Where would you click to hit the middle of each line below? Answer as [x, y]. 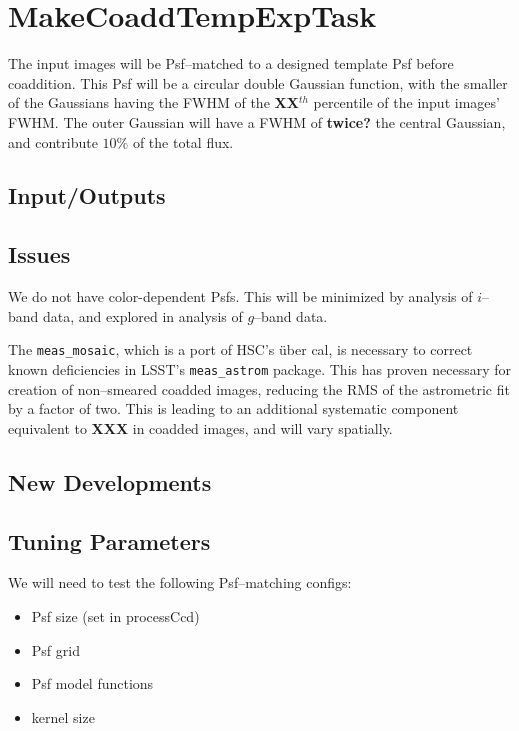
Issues [39, 254]
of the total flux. [183, 141]
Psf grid [55, 649]
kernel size [63, 716]
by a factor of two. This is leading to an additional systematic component [233, 408]
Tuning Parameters [109, 540]
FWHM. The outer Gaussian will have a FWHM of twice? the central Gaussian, [257, 121]
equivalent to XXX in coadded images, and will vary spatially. [200, 427]
